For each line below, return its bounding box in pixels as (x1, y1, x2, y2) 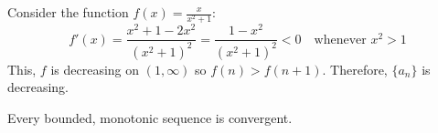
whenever (314, 33, 367, 46)
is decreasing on (50, 59, 140, 78)
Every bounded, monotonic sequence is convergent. (7, 107, 293, 127)
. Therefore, (322, 59, 388, 78)
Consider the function (7, 3, 129, 21)
